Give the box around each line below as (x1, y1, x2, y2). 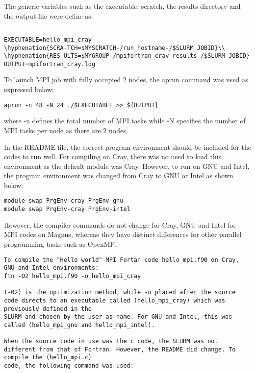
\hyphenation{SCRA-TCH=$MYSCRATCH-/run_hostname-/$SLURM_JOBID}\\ (4, 44, 226, 51)
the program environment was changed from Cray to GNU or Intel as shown (4, 170, 233, 181)
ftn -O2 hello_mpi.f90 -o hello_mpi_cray (4, 272, 141, 280)
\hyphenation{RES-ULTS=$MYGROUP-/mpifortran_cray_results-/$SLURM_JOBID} (4, 52, 250, 60)
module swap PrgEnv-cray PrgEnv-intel (4, 206, 130, 213)
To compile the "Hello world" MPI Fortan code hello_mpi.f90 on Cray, (4, 256, 239, 263)
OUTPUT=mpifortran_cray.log (4, 60, 96, 68)
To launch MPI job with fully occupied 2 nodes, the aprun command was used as (4, 74, 248, 85)
